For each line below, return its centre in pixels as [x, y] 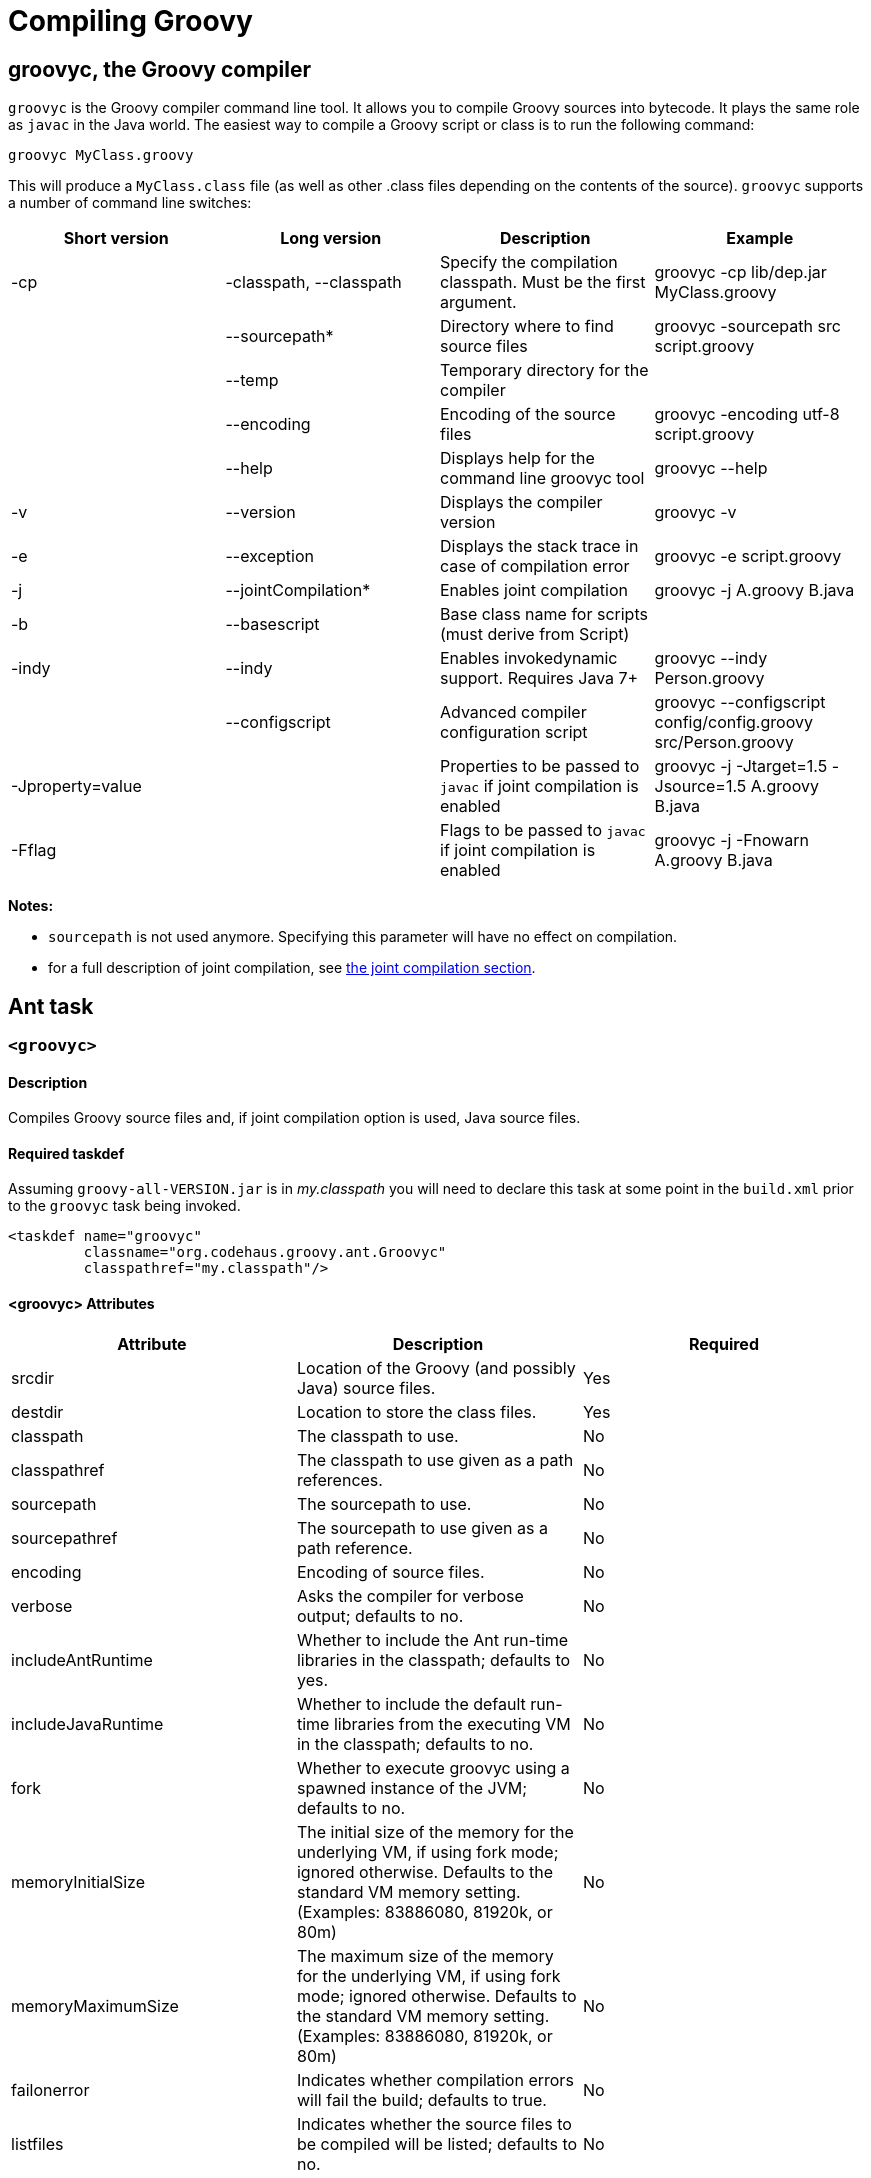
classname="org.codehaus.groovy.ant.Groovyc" [265, 1252]
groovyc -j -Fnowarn [731, 840]
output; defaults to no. [380, 1615]
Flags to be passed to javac [543, 830]
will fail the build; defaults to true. [421, 2099]
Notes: [31, 906]
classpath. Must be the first [543, 282]
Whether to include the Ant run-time [432, 1639]
